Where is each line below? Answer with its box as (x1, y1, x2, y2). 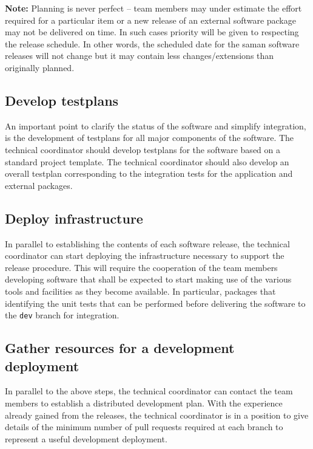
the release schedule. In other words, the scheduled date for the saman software (5, 37, 300, 50)
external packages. (5, 179, 73, 191)
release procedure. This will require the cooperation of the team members (5, 261, 278, 273)
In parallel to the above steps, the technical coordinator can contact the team (5, 385, 293, 397)
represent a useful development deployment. (5, 432, 167, 445)
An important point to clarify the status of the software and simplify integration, (5, 119, 306, 132)
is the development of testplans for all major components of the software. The (5, 131, 294, 144)
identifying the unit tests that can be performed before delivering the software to (5, 296, 306, 309)
